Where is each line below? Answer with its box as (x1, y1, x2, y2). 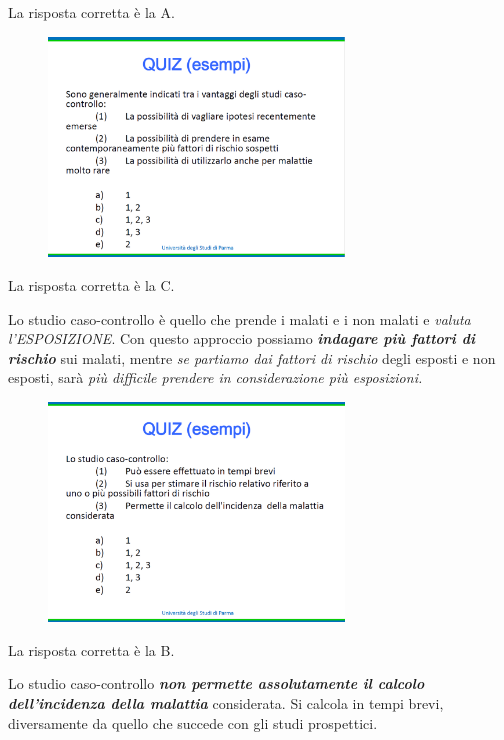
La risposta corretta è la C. (8, 275, 175, 296)
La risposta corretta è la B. (8, 639, 175, 660)
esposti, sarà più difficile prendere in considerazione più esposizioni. (8, 367, 423, 388)
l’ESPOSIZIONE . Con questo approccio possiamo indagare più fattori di (8, 328, 475, 349)
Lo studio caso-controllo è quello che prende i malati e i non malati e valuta (8, 308, 471, 329)
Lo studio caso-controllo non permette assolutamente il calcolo (8, 673, 425, 694)
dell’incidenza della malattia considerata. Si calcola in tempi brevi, (8, 693, 444, 714)
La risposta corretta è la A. (8, 2, 175, 22)
